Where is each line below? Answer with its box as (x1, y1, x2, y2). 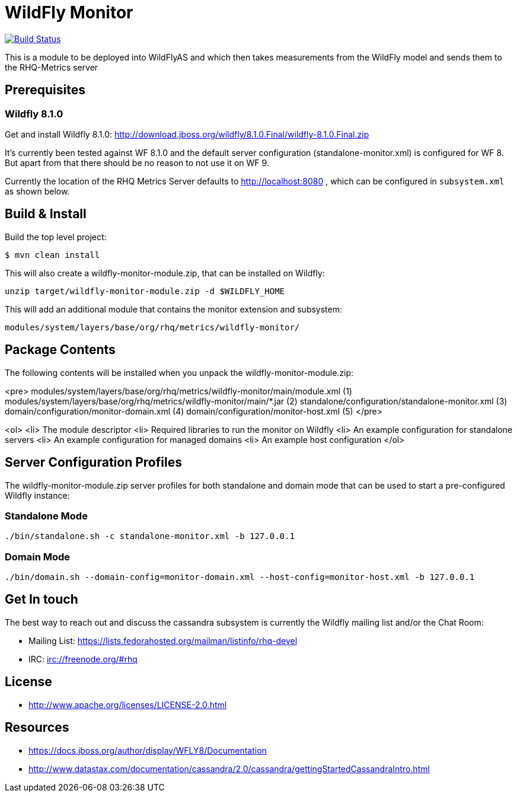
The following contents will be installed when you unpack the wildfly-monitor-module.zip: (5, 367, 354, 378)
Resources (5, 720, 69, 735)
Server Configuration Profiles (5, 455, 182, 470)
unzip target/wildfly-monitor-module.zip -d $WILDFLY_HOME (5, 286, 285, 296)
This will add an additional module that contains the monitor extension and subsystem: (5, 304, 343, 314)
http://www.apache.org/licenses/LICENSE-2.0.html (28, 699, 227, 710)
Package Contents (5, 342, 116, 358)
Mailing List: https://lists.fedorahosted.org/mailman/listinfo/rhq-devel (28, 635, 298, 646)
